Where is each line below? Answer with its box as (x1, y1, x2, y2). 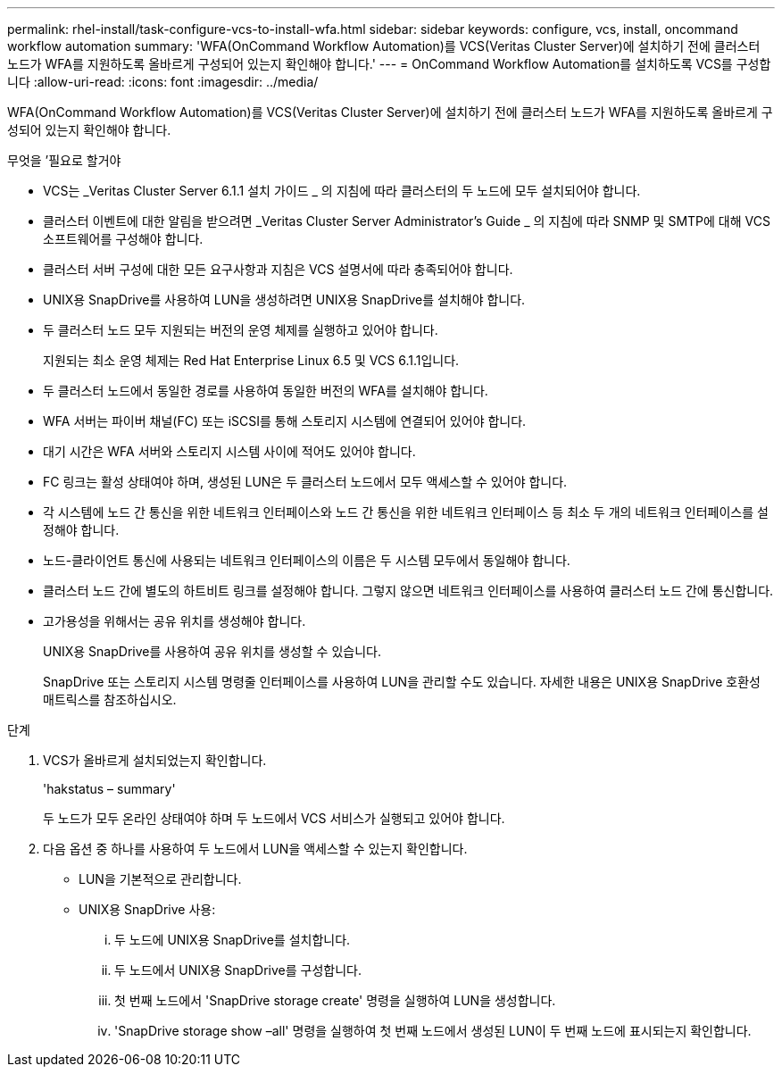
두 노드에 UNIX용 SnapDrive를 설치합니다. (114, 932, 351, 947)
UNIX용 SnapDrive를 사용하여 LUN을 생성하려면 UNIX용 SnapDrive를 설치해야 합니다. (43, 292, 526, 307)
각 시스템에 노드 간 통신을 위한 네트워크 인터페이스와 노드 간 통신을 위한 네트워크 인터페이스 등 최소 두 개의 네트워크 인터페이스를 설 (43, 504, 769, 520)
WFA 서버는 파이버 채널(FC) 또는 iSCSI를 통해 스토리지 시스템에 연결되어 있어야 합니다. (43, 413, 527, 429)
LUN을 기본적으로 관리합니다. (79, 871, 242, 887)
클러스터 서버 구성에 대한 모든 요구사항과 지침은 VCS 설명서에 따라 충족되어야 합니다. (43, 262, 513, 277)
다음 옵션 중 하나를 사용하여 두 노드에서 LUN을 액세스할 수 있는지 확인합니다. (43, 841, 468, 856)
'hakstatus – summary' (43, 781, 176, 796)
